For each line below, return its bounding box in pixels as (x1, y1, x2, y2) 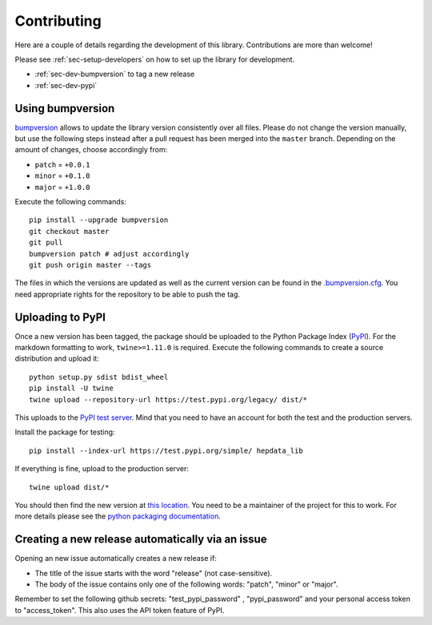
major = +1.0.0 (34, 182, 90, 192)
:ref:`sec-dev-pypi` (34, 80, 98, 90)
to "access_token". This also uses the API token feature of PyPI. (14, 605, 225, 615)
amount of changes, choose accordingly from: (14, 145, 168, 155)
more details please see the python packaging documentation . (14, 511, 222, 521)
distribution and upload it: (14, 353, 99, 364)
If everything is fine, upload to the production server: (14, 464, 190, 474)
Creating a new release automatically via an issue (14, 533, 267, 546)
